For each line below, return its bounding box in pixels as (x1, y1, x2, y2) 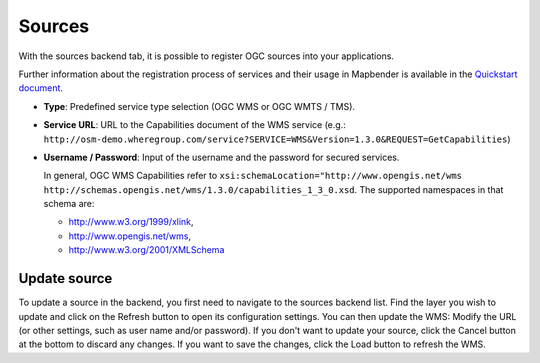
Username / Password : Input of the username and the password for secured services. (43, 151, 400, 163)
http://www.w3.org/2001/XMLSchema (68, 244, 225, 256)
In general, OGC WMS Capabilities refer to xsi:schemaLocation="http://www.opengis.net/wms (43, 170, 463, 182)
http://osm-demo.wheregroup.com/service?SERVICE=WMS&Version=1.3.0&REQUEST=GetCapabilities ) (43, 133, 511, 145)
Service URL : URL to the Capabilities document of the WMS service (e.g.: (43, 119, 347, 131)
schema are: (43, 198, 95, 210)
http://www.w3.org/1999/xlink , (68, 216, 194, 228)
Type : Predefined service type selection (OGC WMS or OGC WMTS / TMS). (43, 100, 355, 112)
